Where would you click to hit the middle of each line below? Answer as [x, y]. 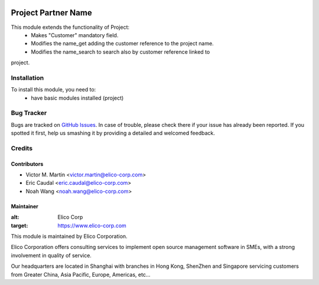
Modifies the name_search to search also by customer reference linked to [121, 52]
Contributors [27, 164]
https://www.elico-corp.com [92, 225]
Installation [27, 78]
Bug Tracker [29, 113]
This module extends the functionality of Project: [70, 27]
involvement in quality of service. [51, 255]
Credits [22, 148]
